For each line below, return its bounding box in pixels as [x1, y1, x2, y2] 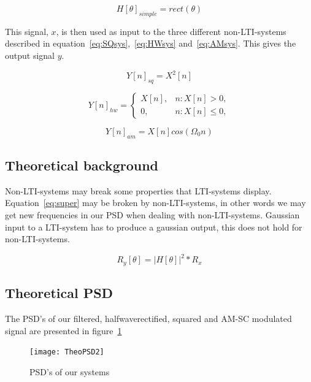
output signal [5, 48, 55, 61]
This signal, [5, 25, 48, 37]
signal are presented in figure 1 [5, 324, 122, 337]
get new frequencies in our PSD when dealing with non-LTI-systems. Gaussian [5, 208, 300, 221]
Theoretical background [5, 156, 159, 175]
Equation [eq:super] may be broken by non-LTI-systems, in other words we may [5, 196, 306, 209]
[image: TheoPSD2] [29, 348, 104, 357]
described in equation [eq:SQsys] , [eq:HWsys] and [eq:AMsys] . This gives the [5, 37, 296, 50]
